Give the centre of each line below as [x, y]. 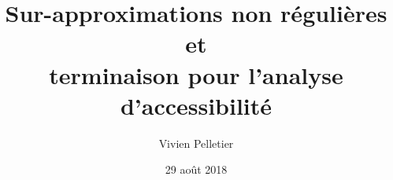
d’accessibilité [196, 105]
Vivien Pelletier [196, 143]
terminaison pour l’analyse [196, 74]
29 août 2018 [196, 169]
